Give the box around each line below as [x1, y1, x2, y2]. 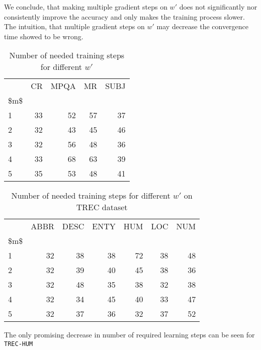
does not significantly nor [179, 2, 257, 12]
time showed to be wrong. [4, 31, 83, 41]
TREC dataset [76, 201, 128, 213]
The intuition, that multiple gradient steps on [4, 21, 145, 32]
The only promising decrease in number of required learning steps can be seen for [4, 329, 255, 340]
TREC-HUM [4, 340, 33, 347]
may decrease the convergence [156, 21, 249, 32]
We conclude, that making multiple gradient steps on [4, 2, 167, 12]
